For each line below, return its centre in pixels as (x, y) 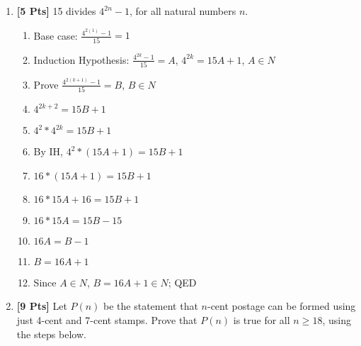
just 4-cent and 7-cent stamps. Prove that (107, 320)
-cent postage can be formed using (281, 306)
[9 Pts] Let (42, 306)
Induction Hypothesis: (81, 59)
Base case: (56, 35)
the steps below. (51, 334)
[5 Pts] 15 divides (56, 11)
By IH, (48, 151)
